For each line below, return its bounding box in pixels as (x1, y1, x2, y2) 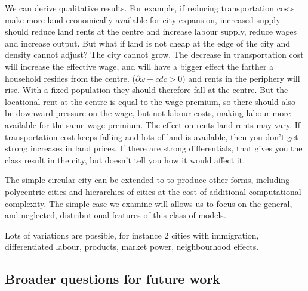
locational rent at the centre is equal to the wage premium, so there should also (5, 95, 295, 107)
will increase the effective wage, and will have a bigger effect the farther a (5, 60, 274, 72)
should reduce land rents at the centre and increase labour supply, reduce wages (5, 25, 297, 38)
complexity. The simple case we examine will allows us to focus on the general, (5, 197, 292, 209)
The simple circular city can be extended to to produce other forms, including (5, 174, 290, 186)
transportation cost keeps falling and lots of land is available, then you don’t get (5, 130, 298, 143)
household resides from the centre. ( (5, 72, 135, 84)
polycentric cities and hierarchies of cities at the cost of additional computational (5, 185, 301, 197)
